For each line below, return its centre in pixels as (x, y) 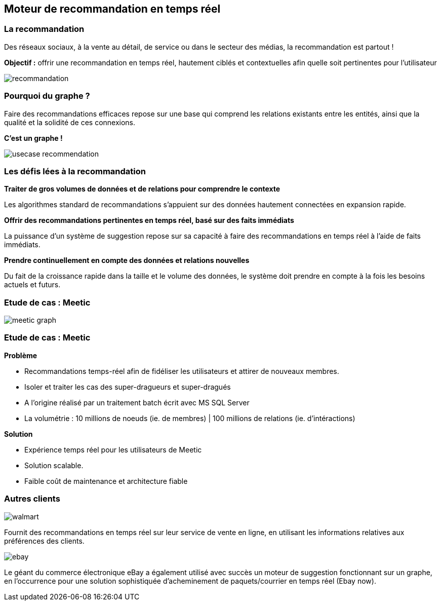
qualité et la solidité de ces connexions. (70, 122)
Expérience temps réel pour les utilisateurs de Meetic (113, 449)
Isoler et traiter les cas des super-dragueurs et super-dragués (128, 387)
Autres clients (32, 499)
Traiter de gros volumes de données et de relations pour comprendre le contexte (142, 189)
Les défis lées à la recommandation (75, 171)
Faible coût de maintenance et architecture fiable (106, 481)
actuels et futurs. (32, 285)
